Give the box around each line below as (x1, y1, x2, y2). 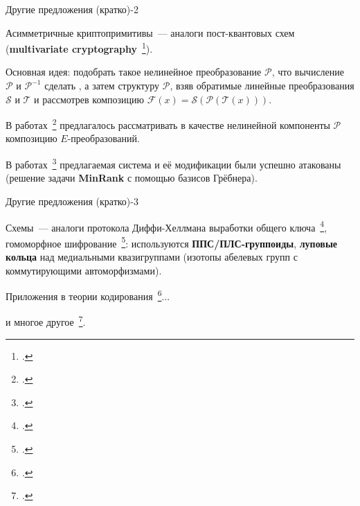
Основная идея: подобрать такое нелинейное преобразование (6, 64, 262, 79)
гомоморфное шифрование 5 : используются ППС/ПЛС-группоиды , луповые (6, 234, 338, 250)
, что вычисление (271, 64, 345, 79)
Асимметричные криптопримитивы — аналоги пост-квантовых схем (6, 25, 295, 40)
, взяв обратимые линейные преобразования (170, 78, 354, 93)
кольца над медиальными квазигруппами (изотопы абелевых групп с (6, 250, 298, 263)
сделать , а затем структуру (44, 78, 160, 93)
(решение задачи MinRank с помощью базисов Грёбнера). (6, 171, 258, 185)
